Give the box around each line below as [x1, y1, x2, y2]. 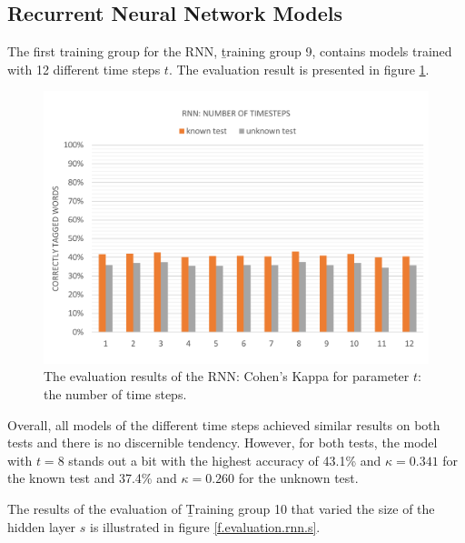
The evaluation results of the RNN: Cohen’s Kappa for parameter [44, 367, 410, 386]
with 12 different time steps [7, 59, 161, 78]
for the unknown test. [238, 468, 359, 488]
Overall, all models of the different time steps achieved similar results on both [7, 415, 440, 434]
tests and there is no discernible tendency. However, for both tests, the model [7, 433, 438, 452]
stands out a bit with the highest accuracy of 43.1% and [68, 450, 381, 469]
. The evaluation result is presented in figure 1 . [168, 59, 430, 78]
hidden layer [7, 517, 76, 536]
